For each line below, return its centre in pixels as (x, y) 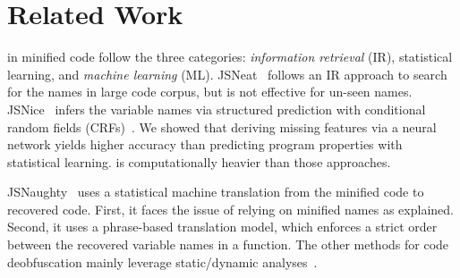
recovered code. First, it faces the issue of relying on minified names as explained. (230, 209)
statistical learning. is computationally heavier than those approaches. (199, 161)
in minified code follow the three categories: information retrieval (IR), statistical (230, 57)
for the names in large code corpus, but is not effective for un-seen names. (210, 92)
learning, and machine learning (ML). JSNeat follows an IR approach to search (227, 74)
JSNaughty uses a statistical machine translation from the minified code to (216, 192)
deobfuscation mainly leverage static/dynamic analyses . (162, 261)
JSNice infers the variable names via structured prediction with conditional (217, 109)
